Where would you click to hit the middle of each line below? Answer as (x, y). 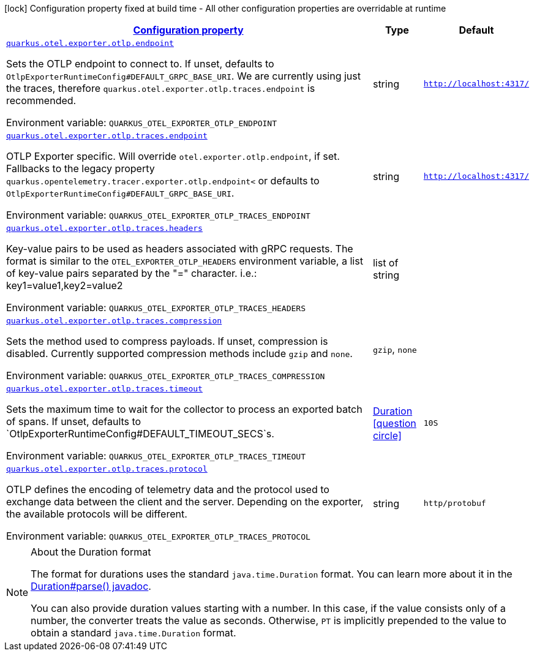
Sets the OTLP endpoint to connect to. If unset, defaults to (140, 64)
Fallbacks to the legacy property (81, 168)
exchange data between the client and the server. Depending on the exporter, (185, 502)
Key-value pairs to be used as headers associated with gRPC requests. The (180, 249)
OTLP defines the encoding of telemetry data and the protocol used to (168, 489)
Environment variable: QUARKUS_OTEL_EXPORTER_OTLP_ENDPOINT (142, 123)
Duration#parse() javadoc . (91, 586)
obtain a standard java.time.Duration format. (133, 633)
